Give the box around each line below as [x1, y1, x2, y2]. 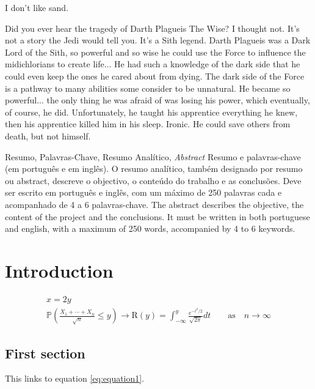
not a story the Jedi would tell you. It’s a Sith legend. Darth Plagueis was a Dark [5, 34, 311, 46]
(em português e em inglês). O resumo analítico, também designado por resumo [5, 162, 303, 175]
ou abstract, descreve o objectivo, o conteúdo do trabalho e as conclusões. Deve [5, 174, 302, 187]
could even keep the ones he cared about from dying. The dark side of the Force [5, 69, 305, 82]
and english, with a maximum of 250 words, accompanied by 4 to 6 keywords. [5, 222, 295, 235]
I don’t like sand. [5, 1, 68, 13]
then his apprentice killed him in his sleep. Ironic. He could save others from [5, 117, 291, 130]
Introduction [5, 257, 114, 283]
